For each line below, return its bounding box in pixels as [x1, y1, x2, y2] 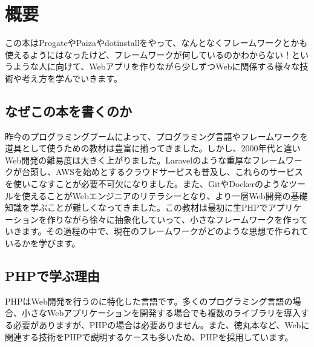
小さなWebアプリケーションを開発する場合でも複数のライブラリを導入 [21, 306, 301, 319]
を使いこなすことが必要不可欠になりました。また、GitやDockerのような [5, 177, 289, 190]
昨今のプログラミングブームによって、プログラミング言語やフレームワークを [5, 130, 309, 142]
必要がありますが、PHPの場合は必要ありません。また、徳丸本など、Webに [13, 319, 310, 331]
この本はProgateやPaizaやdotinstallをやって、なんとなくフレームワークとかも [5, 36, 308, 49]
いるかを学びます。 [5, 237, 80, 250]
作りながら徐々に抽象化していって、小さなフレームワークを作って [47, 213, 308, 225]
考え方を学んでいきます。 [21, 71, 122, 84]
